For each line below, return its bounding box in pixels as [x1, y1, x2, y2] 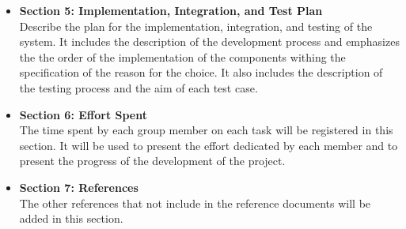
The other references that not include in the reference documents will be [19, 194, 371, 211]
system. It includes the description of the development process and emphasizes [19, 33, 400, 50]
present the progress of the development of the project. [19, 152, 286, 169]
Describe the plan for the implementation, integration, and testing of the [19, 17, 373, 34]
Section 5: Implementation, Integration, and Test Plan [19, 2, 323, 18]
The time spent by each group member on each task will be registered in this [19, 122, 393, 138]
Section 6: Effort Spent [19, 106, 147, 122]
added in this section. [19, 210, 123, 227]
